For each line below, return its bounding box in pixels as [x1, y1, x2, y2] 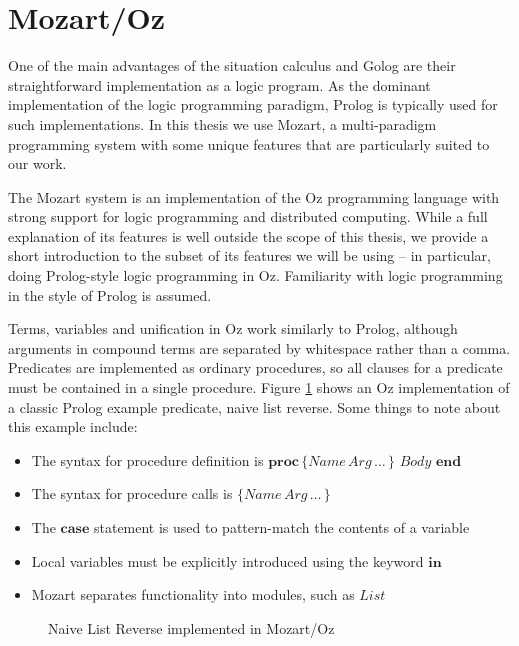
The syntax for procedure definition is [31, 449, 264, 470]
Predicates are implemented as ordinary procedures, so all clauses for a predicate [8, 357, 503, 378]
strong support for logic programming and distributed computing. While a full [8, 206, 488, 227]
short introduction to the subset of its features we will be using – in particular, [8, 245, 491, 266]
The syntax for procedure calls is [31, 483, 233, 504]
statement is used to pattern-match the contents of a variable [93, 517, 470, 537]
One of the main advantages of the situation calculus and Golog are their [8, 55, 456, 76]
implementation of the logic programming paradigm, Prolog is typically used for [8, 94, 498, 115]
